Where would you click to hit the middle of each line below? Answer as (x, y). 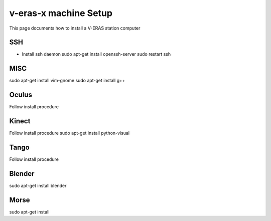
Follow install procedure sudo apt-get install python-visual (70, 133)
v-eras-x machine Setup (61, 13)
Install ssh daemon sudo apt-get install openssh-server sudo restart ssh (96, 54)
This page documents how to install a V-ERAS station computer (75, 28)
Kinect (20, 121)
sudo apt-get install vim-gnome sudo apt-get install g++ (67, 81)
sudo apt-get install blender (38, 185)
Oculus (21, 95)
